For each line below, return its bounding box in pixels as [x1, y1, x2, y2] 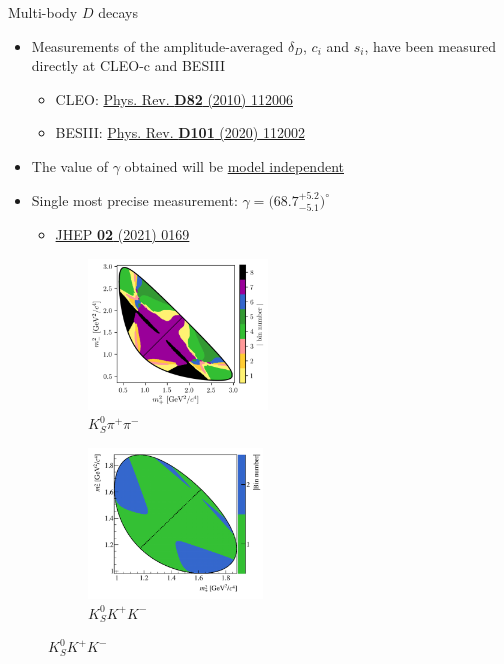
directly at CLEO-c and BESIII [31, 55, 226, 76]
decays [98, 2, 138, 22]
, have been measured [364, 35, 497, 56]
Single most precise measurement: [31, 189, 238, 210]
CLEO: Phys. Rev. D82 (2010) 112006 [55, 88, 293, 109]
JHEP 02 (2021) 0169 [55, 223, 190, 244]
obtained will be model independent [124, 155, 344, 176]
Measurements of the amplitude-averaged [31, 35, 284, 56]
